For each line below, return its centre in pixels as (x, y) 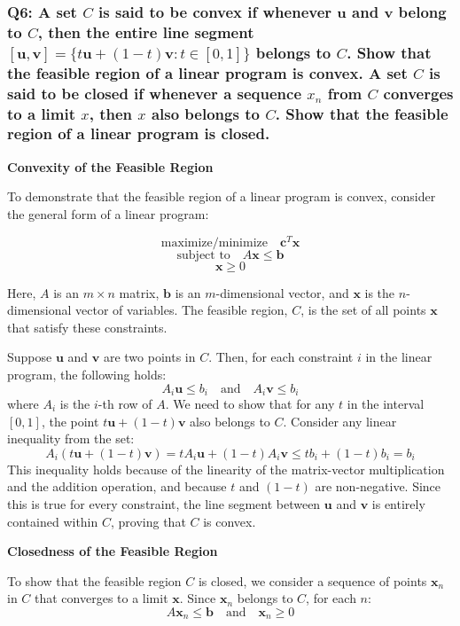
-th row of (125, 404)
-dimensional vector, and (282, 292)
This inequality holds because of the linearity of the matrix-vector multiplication (226, 469)
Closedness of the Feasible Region (113, 551)
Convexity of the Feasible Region (110, 166)
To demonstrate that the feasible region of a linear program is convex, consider (222, 196)
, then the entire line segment (146, 31)
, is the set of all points (363, 310)
